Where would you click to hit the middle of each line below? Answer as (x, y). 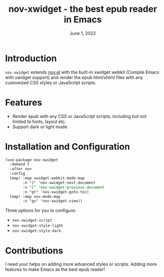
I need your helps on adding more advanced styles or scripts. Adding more (81, 264)
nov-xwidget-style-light (38, 226)
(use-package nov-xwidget (32, 160)
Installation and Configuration (68, 146)
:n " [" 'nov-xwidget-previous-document (64, 187)
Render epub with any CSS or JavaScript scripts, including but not (79, 116)
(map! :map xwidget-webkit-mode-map (47, 178)
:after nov (21, 169)
